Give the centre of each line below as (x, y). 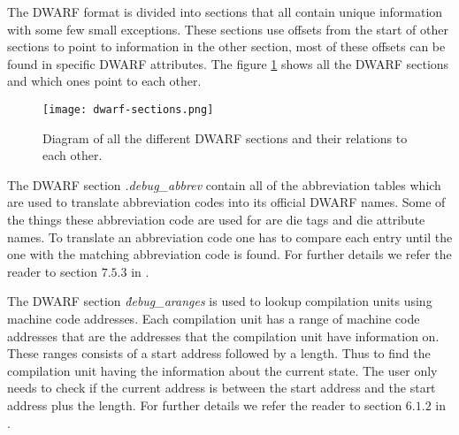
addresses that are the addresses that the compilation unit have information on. (223, 336)
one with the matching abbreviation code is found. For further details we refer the (229, 254)
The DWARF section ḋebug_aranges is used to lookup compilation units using (220, 301)
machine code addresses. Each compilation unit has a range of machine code (214, 318)
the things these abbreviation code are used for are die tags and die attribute (216, 219)
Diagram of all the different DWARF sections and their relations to (225, 137)
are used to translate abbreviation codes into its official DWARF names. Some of (226, 202)
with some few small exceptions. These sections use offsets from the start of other (228, 29)
